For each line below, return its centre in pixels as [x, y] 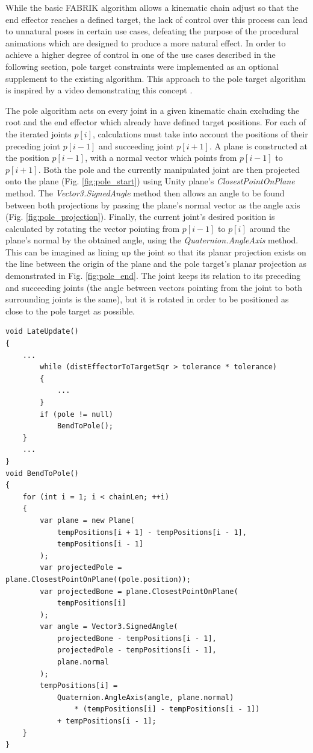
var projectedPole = [81, 568]
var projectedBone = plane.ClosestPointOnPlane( [139, 591]
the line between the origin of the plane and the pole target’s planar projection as [156, 264]
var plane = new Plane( [87, 520]
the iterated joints [39, 133]
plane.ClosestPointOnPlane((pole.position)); [98, 579]
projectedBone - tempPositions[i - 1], [137, 638]
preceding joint [33, 145]
